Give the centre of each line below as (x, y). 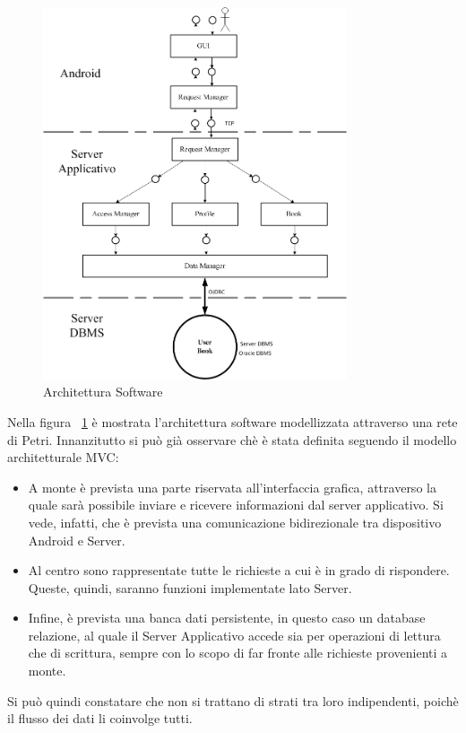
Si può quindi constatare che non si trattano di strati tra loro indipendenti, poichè (233, 700)
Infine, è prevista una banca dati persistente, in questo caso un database (227, 618)
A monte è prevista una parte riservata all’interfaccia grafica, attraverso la (232, 487)
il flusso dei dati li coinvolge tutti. (100, 718)
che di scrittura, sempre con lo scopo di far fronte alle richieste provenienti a (238, 653)
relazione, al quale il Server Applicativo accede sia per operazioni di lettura (234, 635)
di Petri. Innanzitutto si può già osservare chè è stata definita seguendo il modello (232, 439)
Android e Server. (77, 540)
